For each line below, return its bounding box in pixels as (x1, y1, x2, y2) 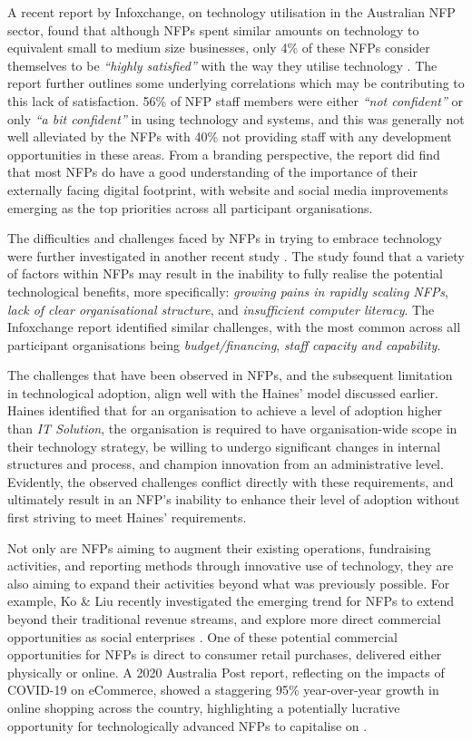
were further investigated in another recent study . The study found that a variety (7, 246, 465, 265)
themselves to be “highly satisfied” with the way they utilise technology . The (7, 55, 438, 74)
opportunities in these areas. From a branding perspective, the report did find (7, 144, 440, 163)
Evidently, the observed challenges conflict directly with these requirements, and (7, 472, 454, 491)
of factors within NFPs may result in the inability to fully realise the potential (7, 264, 443, 283)
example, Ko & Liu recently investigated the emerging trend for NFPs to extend (7, 591, 455, 610)
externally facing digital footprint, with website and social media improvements (7, 180, 448, 199)
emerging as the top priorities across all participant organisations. (7, 198, 373, 217)
